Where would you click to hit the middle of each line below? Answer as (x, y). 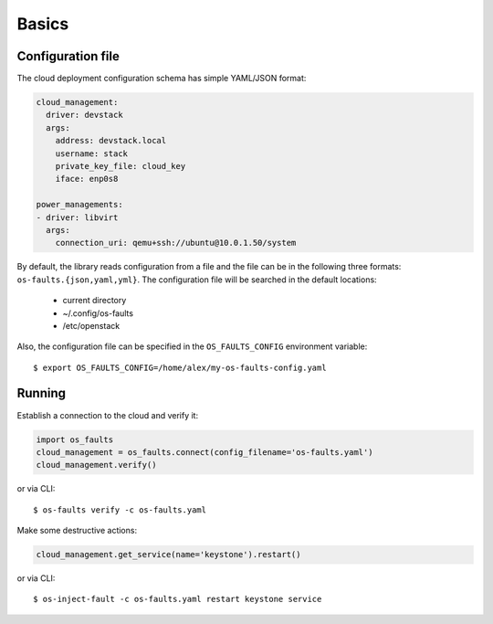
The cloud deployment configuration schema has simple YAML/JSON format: (162, 79)
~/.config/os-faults (98, 313)
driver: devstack (84, 115)
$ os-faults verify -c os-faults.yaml (120, 510)
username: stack (91, 153)
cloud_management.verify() (96, 465)
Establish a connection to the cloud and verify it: (108, 415)
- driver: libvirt (77, 217)
